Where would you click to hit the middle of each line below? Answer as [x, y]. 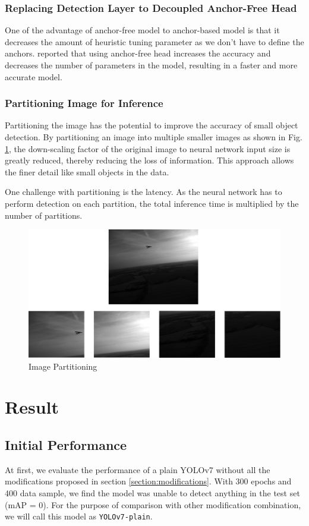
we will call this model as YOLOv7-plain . [79, 516]
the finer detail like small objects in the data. [87, 171]
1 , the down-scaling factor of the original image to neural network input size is [148, 148]
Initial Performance [66, 445]
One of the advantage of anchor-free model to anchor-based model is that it [142, 30]
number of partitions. [44, 215]
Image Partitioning [63, 366]
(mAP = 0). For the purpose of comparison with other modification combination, [153, 504]
